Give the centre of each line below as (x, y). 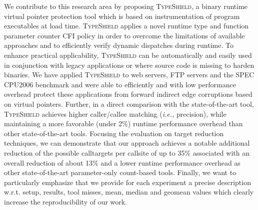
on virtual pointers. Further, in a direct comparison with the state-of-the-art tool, (129, 104)
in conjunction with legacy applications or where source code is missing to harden (129, 65)
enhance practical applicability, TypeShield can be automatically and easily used (128, 55)
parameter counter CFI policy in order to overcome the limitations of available (124, 35)
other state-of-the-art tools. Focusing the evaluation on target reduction (114, 133)
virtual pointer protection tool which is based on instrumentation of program (122, 16)
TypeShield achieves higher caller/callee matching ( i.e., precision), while (115, 113)
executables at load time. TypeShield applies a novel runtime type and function (126, 26)
